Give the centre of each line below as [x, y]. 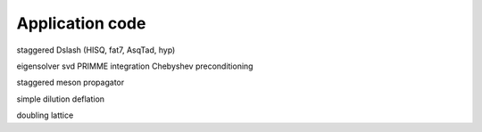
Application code [81, 23]
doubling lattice [45, 115]
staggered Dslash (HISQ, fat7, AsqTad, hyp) [96, 50]
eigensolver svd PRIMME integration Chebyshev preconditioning [135, 66]
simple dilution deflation [61, 99]
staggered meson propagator [71, 82]
